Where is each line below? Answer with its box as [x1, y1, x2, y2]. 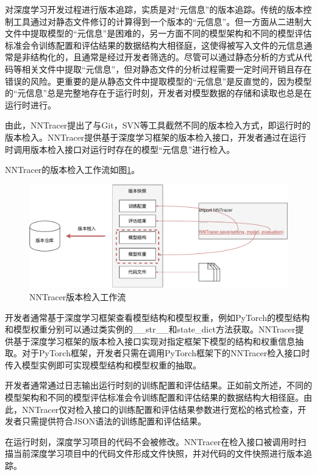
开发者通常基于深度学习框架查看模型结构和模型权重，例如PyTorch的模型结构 [5, 311, 310, 323]
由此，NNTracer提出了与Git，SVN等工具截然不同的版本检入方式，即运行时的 [5, 119, 311, 132]
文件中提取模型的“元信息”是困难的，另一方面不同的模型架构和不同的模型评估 [5, 27, 312, 40]
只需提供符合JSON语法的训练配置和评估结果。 [21, 415, 207, 427]
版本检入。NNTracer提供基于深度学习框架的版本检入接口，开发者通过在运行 [5, 130, 307, 143]
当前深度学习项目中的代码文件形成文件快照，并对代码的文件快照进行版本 [13, 447, 304, 460]
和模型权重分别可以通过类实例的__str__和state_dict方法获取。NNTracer [5, 323, 296, 336]
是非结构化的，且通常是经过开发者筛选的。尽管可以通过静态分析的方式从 [13, 51, 304, 63]
